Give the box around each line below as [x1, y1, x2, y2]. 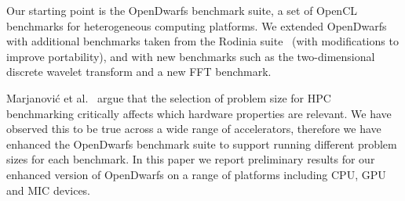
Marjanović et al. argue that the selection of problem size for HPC [6, 89, 331, 106]
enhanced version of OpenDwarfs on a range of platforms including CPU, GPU [6, 166, 386, 182]
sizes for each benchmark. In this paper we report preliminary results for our [6, 151, 375, 167]
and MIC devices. [6, 181, 91, 198]
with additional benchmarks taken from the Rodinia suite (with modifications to [6, 33, 399, 49]
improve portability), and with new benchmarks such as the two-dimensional [6, 48, 375, 64]
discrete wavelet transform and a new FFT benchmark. [6, 63, 272, 80]
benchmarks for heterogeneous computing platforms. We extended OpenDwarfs [6, 17, 387, 34]
